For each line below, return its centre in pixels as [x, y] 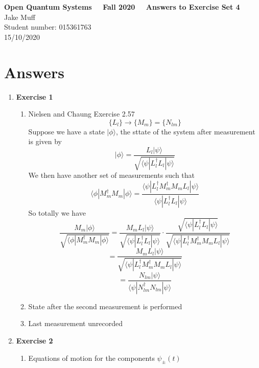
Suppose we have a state [66, 131]
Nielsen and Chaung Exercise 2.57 [81, 114]
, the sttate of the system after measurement [186, 131]
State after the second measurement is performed [105, 306]
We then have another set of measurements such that [112, 175]
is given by [45, 141]
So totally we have [57, 212]
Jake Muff [20, 17]
